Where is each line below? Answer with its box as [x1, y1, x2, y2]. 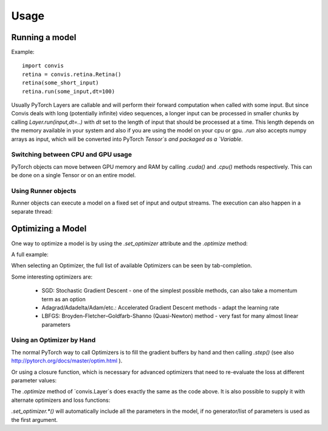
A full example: [11, 251, 49, 258]
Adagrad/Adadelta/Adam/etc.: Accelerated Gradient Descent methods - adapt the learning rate [41, 304, 279, 311]
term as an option [41, 295, 86, 303]
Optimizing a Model [11, 223, 87, 234]
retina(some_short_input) [22, 80, 100, 86]
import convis [22, 63, 64, 69]
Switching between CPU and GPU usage [11, 151, 132, 159]
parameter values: [11, 376, 57, 384]
